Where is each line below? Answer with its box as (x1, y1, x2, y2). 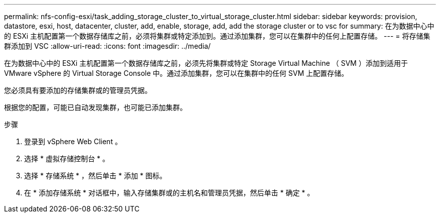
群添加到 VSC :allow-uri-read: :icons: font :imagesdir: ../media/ (4, 42, 211, 50)
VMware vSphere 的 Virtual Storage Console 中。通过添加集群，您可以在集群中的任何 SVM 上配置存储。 (4, 69, 349, 77)
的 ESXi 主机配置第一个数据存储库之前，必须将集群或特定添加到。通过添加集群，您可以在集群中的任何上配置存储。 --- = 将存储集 (4, 32, 430, 40)
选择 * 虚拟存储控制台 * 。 (24, 154, 109, 163)
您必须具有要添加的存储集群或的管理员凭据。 (4, 86, 152, 94)
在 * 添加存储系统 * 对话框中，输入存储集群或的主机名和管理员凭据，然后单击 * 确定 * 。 (24, 188, 314, 197)
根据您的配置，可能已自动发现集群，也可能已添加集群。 (4, 103, 187, 112)
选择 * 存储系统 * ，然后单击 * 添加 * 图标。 (24, 171, 167, 180)
